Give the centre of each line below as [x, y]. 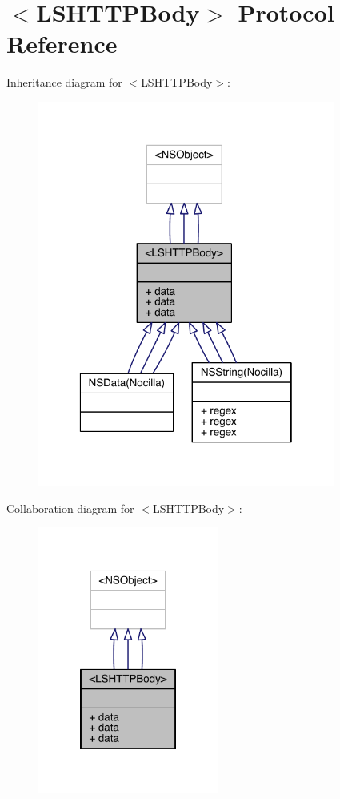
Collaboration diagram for [70, 508]
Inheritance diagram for [64, 82]
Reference [62, 44]
